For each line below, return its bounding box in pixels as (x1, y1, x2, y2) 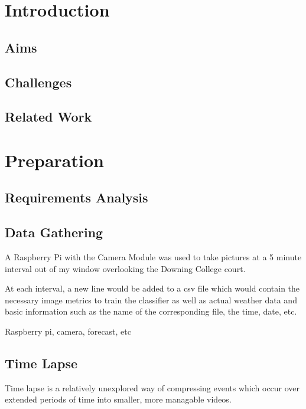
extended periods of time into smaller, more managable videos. (5, 393, 232, 405)
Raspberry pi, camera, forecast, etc (5, 325, 131, 338)
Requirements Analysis (5, 188, 148, 207)
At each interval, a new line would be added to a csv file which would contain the (5, 282, 300, 295)
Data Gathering (5, 223, 103, 241)
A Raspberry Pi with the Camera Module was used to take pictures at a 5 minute (5, 251, 302, 263)
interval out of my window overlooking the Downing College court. (5, 262, 246, 274)
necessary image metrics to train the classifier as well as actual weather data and (5, 293, 297, 306)
